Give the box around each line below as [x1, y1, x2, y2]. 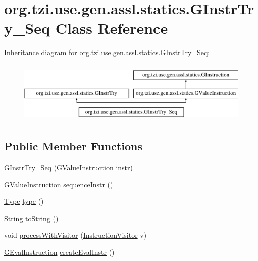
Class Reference [55, 18, 168, 38]
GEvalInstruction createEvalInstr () [4, 247, 115, 257]
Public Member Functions [4, 138, 142, 154]
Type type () [4, 196, 44, 206]
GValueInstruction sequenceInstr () [4, 179, 113, 189]
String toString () [4, 213, 59, 223]
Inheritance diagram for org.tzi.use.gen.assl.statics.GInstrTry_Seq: [4, 47, 210, 58]
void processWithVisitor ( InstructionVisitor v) [4, 230, 147, 240]
